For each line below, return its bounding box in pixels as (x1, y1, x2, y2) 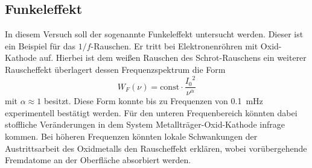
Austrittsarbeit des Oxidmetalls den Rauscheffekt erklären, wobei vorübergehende (5, 142, 307, 154)
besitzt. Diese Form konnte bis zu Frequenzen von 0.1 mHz (43, 95, 263, 107)
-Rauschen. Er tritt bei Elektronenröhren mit (91, 39, 258, 52)
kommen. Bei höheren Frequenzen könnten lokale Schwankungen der (5, 129, 258, 142)
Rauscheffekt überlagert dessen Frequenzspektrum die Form (5, 63, 226, 75)
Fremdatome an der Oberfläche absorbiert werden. (5, 154, 191, 166)
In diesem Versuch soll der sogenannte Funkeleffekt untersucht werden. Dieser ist (5, 28, 304, 40)
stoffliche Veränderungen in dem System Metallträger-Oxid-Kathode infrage (5, 118, 285, 131)
